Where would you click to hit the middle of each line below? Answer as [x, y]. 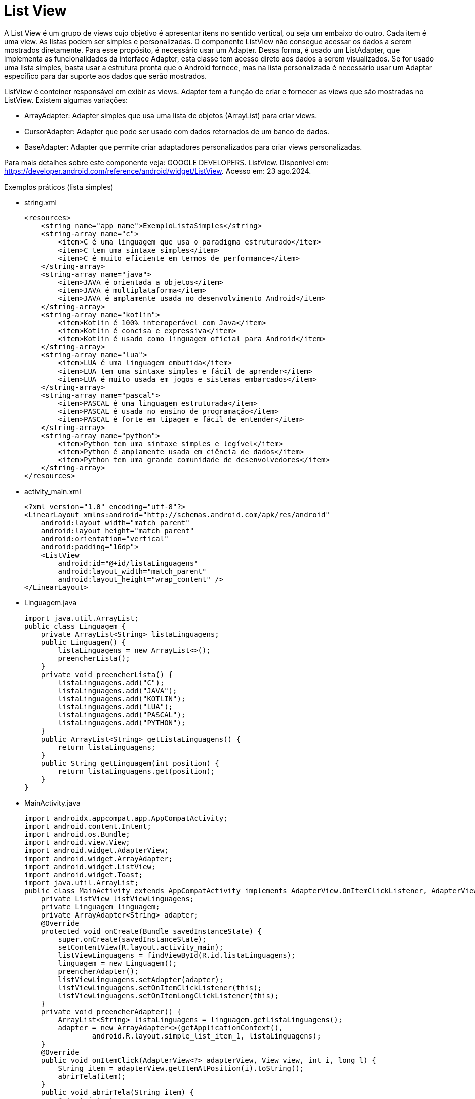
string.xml [41, 202]
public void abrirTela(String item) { [117, 1092]
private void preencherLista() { [107, 674]
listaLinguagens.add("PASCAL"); [122, 715]
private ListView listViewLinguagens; [117, 899]
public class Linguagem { [75, 626]
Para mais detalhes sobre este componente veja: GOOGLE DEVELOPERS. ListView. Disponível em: [166, 162]
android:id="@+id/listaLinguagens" [128, 563]
